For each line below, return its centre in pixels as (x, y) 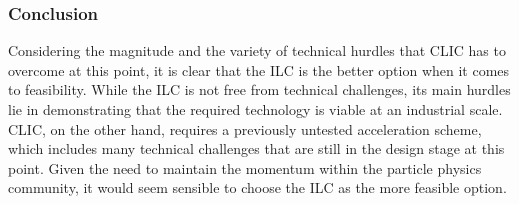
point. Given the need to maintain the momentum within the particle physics (245, 167)
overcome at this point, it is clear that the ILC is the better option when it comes (259, 69)
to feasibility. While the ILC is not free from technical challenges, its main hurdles (259, 89)
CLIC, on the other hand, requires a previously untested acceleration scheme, (245, 128)
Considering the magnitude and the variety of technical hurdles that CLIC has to (257, 50)
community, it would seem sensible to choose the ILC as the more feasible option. (257, 187)
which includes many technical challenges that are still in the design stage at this (256, 148)
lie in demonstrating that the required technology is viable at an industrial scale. (255, 109)
